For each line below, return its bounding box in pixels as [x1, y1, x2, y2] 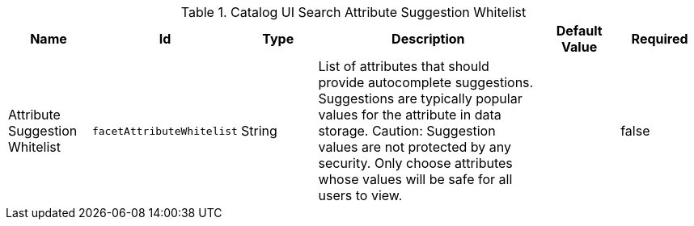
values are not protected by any [318, 139, 511, 155]
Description [391, 31, 465, 47]
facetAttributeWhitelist [91, 124, 238, 137]
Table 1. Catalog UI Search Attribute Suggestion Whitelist [180, 4, 527, 20]
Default [556, 23, 603, 39]
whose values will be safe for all [318, 171, 513, 187]
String [240, 123, 277, 139]
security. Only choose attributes [318, 155, 513, 171]
